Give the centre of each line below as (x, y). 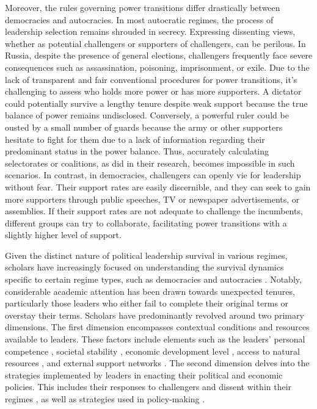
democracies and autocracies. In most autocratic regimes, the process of (139, 19)
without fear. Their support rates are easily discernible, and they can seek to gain (158, 186)
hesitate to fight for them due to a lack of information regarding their (135, 139)
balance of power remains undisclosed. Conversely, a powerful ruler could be (147, 115)
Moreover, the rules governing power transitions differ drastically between (143, 7)
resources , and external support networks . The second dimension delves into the (157, 363)
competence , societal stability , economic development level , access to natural (152, 351)
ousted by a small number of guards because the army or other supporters (144, 127)
